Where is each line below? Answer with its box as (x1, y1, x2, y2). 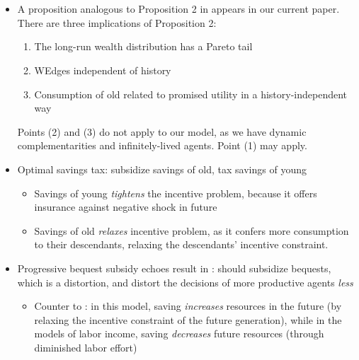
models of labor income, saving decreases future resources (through (34, 326, 324, 341)
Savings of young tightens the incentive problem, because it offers (34, 185, 317, 200)
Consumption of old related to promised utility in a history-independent (34, 86, 347, 101)
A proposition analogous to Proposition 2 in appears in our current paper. (17, 1, 340, 16)
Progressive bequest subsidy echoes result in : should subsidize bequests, (17, 260, 331, 275)
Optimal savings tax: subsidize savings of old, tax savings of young (17, 161, 307, 176)
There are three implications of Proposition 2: (17, 15, 217, 30)
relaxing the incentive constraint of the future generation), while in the (34, 312, 342, 327)
